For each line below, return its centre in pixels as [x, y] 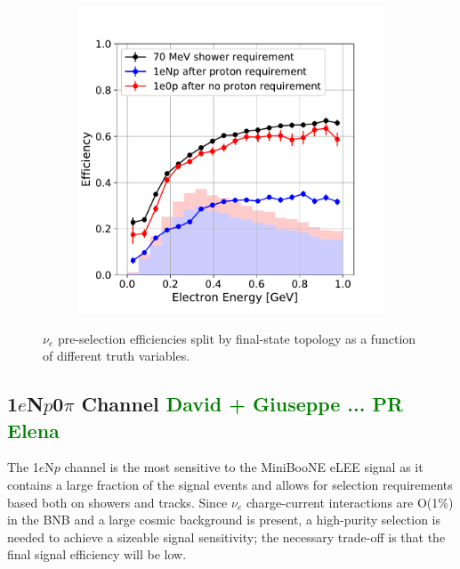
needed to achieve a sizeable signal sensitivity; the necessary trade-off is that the [226, 536]
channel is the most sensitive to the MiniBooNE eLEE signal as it [244, 467]
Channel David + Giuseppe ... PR [242, 404]
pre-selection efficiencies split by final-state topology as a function [237, 338]
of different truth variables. [117, 356]
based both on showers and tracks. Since [117, 502]
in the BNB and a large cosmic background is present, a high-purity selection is [224, 520]
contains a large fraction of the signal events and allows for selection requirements [230, 484]
